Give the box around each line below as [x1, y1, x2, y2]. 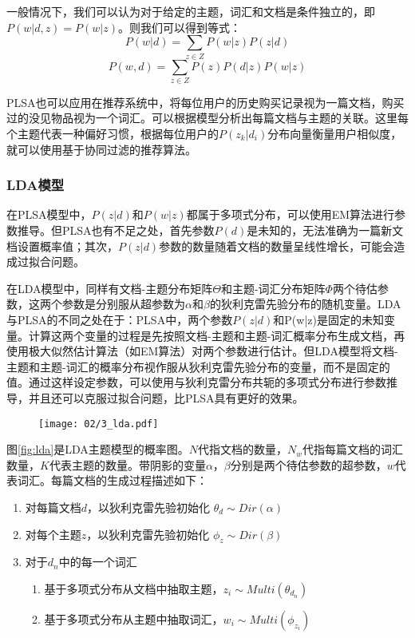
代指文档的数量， [197, 441, 287, 458]
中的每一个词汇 [58, 553, 137, 570]
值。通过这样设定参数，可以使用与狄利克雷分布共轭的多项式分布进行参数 [6, 374, 386, 390]
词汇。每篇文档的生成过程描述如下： [17, 472, 207, 489]
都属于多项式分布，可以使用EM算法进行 [186, 206, 395, 223]
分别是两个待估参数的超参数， [230, 456, 387, 473]
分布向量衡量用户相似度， [267, 125, 402, 142]
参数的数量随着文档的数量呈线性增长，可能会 [159, 237, 394, 254]
